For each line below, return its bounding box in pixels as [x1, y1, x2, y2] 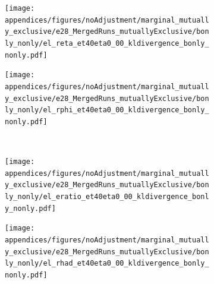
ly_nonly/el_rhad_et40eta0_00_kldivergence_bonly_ [5, 259, 209, 268]
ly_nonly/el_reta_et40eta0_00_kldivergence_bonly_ [5, 39, 209, 48]
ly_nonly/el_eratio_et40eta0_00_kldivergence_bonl [5, 193, 209, 201]
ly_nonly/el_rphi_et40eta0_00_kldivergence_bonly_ [5, 106, 209, 115]
